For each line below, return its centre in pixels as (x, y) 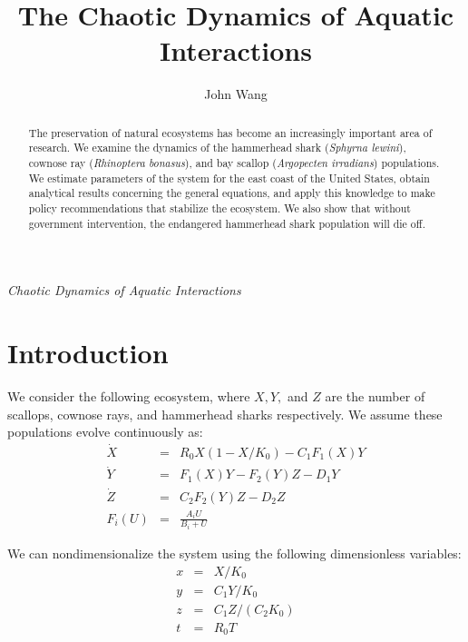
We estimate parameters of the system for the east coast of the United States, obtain (229, 178)
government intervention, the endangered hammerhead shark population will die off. (227, 223)
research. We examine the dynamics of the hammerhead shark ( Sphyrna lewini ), (217, 148)
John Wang (236, 94)
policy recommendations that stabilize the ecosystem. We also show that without (219, 207)
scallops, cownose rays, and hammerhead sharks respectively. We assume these (225, 414)
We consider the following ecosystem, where (129, 396)
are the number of (375, 396)
